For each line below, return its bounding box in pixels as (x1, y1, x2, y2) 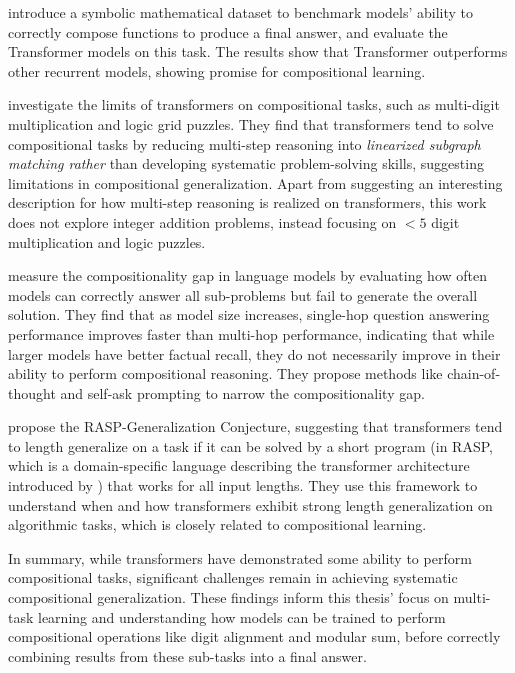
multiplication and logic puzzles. (8, 231, 206, 252)
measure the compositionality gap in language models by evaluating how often (8, 265, 487, 286)
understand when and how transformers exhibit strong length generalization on (8, 494, 493, 515)
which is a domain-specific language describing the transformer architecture (8, 455, 470, 476)
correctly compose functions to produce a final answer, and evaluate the (8, 21, 448, 42)
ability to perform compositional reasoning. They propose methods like (8, 363, 443, 384)
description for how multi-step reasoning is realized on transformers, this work (8, 192, 487, 213)
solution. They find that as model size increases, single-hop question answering (8, 304, 490, 325)
